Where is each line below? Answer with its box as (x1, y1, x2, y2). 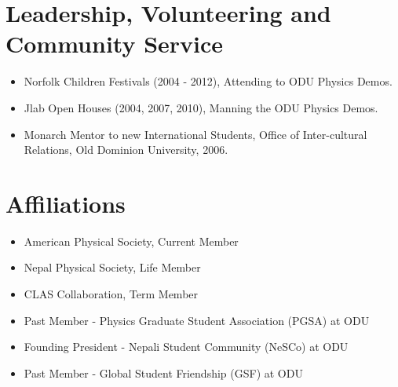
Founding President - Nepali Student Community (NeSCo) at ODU (24, 338, 349, 355)
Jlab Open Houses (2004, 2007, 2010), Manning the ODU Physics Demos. (24, 99, 378, 115)
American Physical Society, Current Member (24, 232, 239, 249)
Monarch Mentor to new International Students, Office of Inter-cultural (24, 126, 367, 142)
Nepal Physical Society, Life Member (24, 259, 201, 276)
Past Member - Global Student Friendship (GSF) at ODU (24, 364, 303, 381)
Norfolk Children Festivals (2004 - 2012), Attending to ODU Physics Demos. (24, 73, 393, 89)
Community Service (5, 27, 224, 60)
